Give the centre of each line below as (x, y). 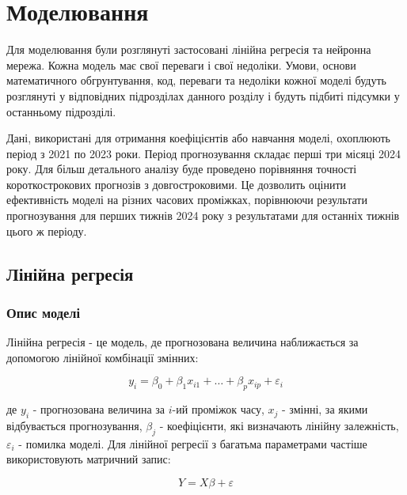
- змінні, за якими (325, 409)
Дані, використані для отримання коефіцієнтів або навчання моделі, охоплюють (198, 138)
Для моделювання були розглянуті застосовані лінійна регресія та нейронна (189, 49)
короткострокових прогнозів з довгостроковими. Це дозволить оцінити (177, 184)
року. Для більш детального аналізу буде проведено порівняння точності (182, 169)
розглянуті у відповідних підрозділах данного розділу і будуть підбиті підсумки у (203, 95)
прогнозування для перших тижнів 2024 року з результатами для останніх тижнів (203, 215)
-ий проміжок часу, (218, 409)
